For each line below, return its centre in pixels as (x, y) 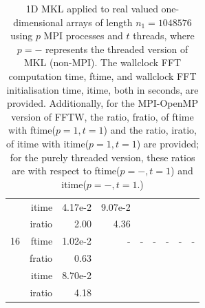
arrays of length (99, 22)
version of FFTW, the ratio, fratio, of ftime (102, 116)
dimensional (38, 22)
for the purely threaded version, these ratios (102, 157)
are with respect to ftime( (66, 171)
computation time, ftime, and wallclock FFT (102, 75)
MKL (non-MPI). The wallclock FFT (102, 62)
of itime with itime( (47, 143)
